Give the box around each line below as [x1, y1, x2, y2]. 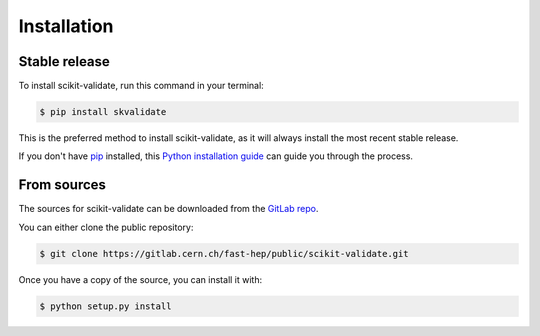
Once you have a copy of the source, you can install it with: [18, 273, 263, 285]
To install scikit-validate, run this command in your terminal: [18, 80, 264, 92]
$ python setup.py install [39, 300, 172, 312]
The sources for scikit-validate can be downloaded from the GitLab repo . [18, 203, 319, 215]
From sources [18, 176, 107, 194]
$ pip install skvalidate [39, 106, 167, 118]
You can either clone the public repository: [18, 221, 194, 233]
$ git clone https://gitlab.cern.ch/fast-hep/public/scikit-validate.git [39, 248, 409, 259]
